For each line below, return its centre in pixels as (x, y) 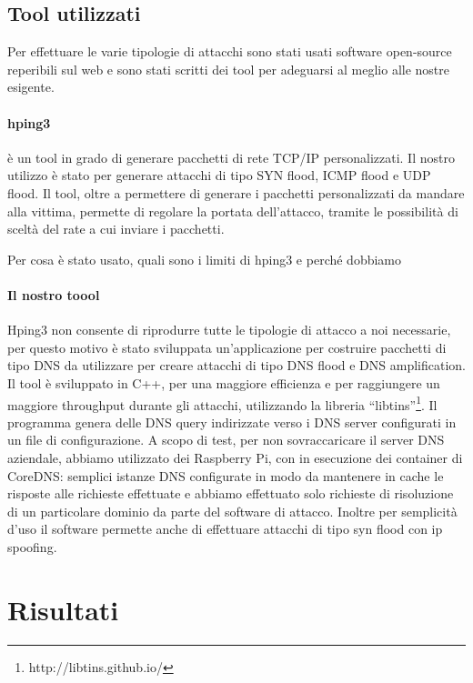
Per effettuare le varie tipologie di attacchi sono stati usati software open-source (230, 51)
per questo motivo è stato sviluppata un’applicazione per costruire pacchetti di (227, 347)
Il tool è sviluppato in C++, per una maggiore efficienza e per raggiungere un (224, 382)
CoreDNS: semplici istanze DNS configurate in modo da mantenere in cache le (226, 475)
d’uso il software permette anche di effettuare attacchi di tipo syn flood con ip (225, 529)
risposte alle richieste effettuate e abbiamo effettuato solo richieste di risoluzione (231, 493)
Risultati (63, 609)
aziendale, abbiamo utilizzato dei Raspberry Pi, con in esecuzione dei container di (235, 457)
